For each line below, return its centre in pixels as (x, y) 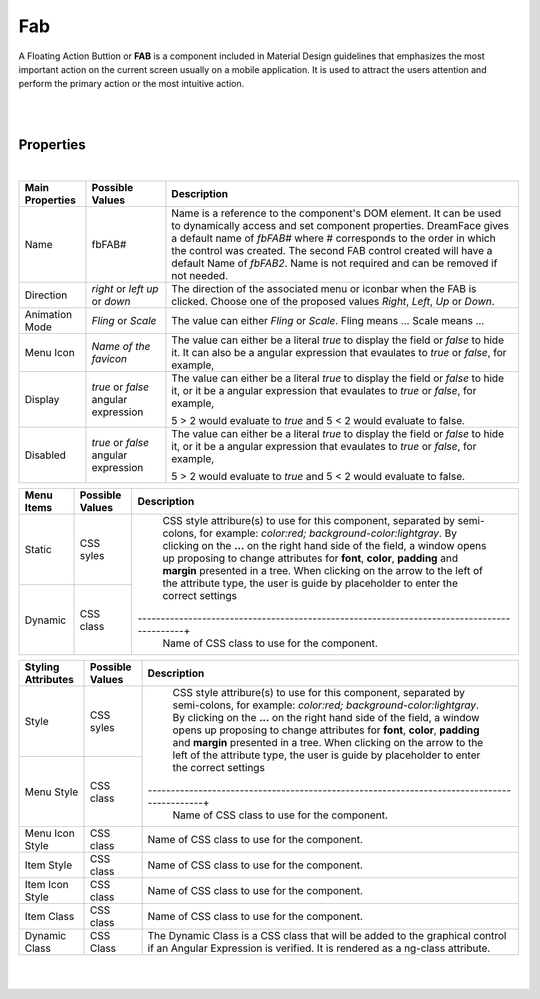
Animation (48, 315)
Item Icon (46, 885)
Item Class (49, 917)
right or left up (125, 289)
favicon (109, 359)
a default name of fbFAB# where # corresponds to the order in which (333, 238)
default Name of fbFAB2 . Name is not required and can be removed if (334, 263)
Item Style (48, 865)
